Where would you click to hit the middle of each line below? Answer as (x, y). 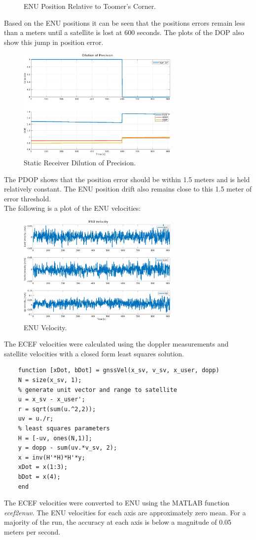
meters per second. (32, 531)
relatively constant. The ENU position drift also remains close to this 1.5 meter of (128, 189)
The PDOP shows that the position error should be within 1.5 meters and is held (127, 179)
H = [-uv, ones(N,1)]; (55, 438)
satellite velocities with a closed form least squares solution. (94, 353)
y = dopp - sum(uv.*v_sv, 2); (68, 448)
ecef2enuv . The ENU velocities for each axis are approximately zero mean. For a (125, 512)
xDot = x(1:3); (43, 467)
